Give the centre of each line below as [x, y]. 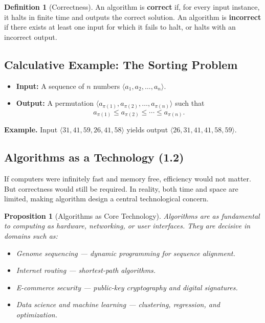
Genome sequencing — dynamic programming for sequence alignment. [126, 253]
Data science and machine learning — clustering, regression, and [118, 304]
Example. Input [31, 130]
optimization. [37, 314]
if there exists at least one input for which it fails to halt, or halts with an [120, 27]
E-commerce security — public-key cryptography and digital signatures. [127, 287]
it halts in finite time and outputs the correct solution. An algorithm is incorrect [133, 17]
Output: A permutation [55, 103]
